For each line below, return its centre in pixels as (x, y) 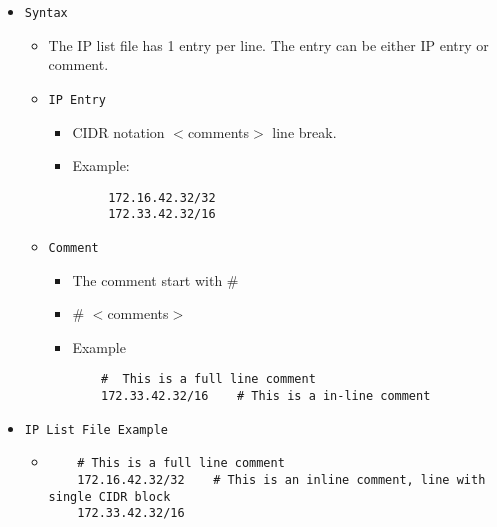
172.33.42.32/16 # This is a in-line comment (266, 396)
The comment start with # (155, 279)
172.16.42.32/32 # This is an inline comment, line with (281, 480)
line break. (304, 131)
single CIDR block (109, 496)
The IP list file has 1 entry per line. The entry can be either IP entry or (268, 44)
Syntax (46, 13)
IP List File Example (96, 429)
